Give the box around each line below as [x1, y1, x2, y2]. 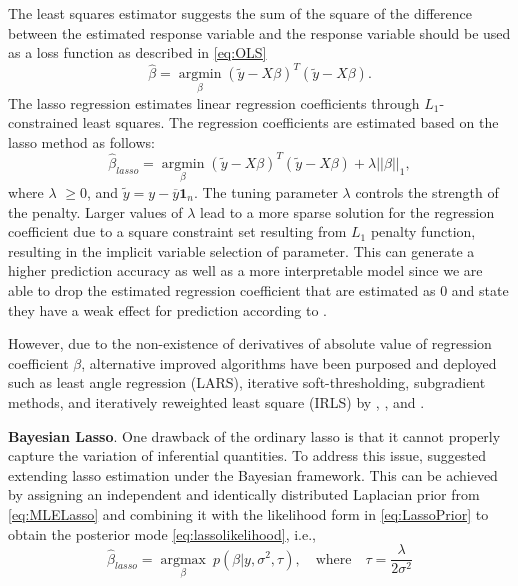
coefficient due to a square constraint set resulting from [8, 221, 347, 242]
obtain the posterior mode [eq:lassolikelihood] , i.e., [8, 523, 316, 544]
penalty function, [370, 221, 476, 242]
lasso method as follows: [8, 131, 155, 152]
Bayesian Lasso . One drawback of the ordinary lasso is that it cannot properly [8, 425, 501, 446]
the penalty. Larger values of [8, 201, 183, 222]
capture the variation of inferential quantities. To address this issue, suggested [8, 445, 486, 466]
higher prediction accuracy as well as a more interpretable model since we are [8, 260, 483, 281]
